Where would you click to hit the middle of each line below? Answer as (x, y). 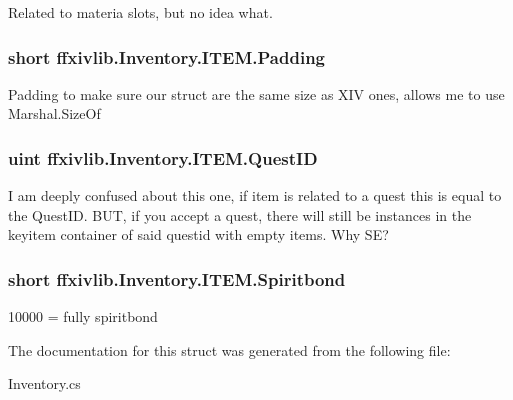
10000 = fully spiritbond (83, 316)
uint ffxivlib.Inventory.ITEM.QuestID (163, 157)
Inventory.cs (44, 383)
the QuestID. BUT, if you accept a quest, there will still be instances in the (240, 214)
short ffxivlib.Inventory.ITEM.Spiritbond (177, 278)
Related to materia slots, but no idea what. (140, 12)
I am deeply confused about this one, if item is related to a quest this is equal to (255, 195)
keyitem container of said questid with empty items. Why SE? (198, 234)
